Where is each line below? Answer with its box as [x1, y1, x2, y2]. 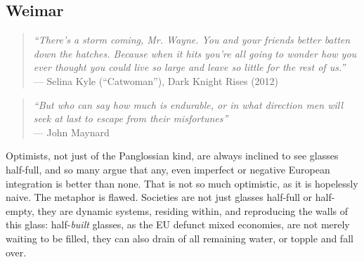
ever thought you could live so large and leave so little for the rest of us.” [33, 60, 346, 74]
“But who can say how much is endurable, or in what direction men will [33, 97, 344, 112]
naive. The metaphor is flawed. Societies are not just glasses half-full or [6, 190, 313, 204]
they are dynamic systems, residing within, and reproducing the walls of [37, 203, 349, 218]
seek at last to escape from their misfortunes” [33, 111, 228, 126]
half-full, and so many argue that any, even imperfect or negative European [6, 162, 330, 176]
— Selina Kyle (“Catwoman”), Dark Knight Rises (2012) [33, 73, 279, 88]
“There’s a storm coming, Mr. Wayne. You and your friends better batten [33, 32, 351, 47]
